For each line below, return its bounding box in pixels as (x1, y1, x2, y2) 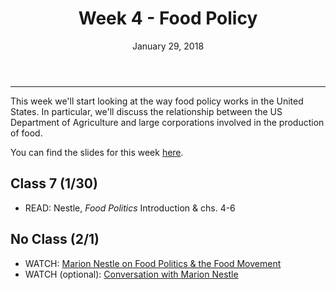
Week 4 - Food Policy (78, 7, 258, 30)
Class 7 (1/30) (10, 175, 98, 192)
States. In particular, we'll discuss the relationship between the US (10, 105, 283, 117)
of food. (10, 127, 43, 139)
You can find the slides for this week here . (10, 146, 184, 158)
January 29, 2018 (131, 40, 205, 52)
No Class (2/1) (10, 231, 100, 248)
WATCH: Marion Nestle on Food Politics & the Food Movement (24, 257, 282, 269)
